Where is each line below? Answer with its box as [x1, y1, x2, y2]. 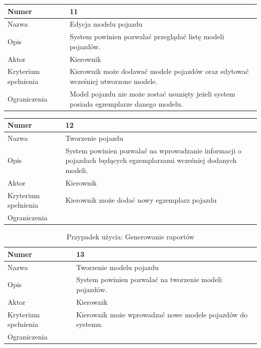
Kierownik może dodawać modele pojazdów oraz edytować [69, 66, 249, 76]
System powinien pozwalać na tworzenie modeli [76, 274, 222, 285]
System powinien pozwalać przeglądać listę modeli [69, 31, 224, 42]
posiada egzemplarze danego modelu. [69, 98, 183, 109]
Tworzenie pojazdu [65, 132, 123, 143]
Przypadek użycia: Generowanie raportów [66, 231, 195, 242]
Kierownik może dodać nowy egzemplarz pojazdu [65, 195, 217, 205]
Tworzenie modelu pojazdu [76, 262, 159, 272]
